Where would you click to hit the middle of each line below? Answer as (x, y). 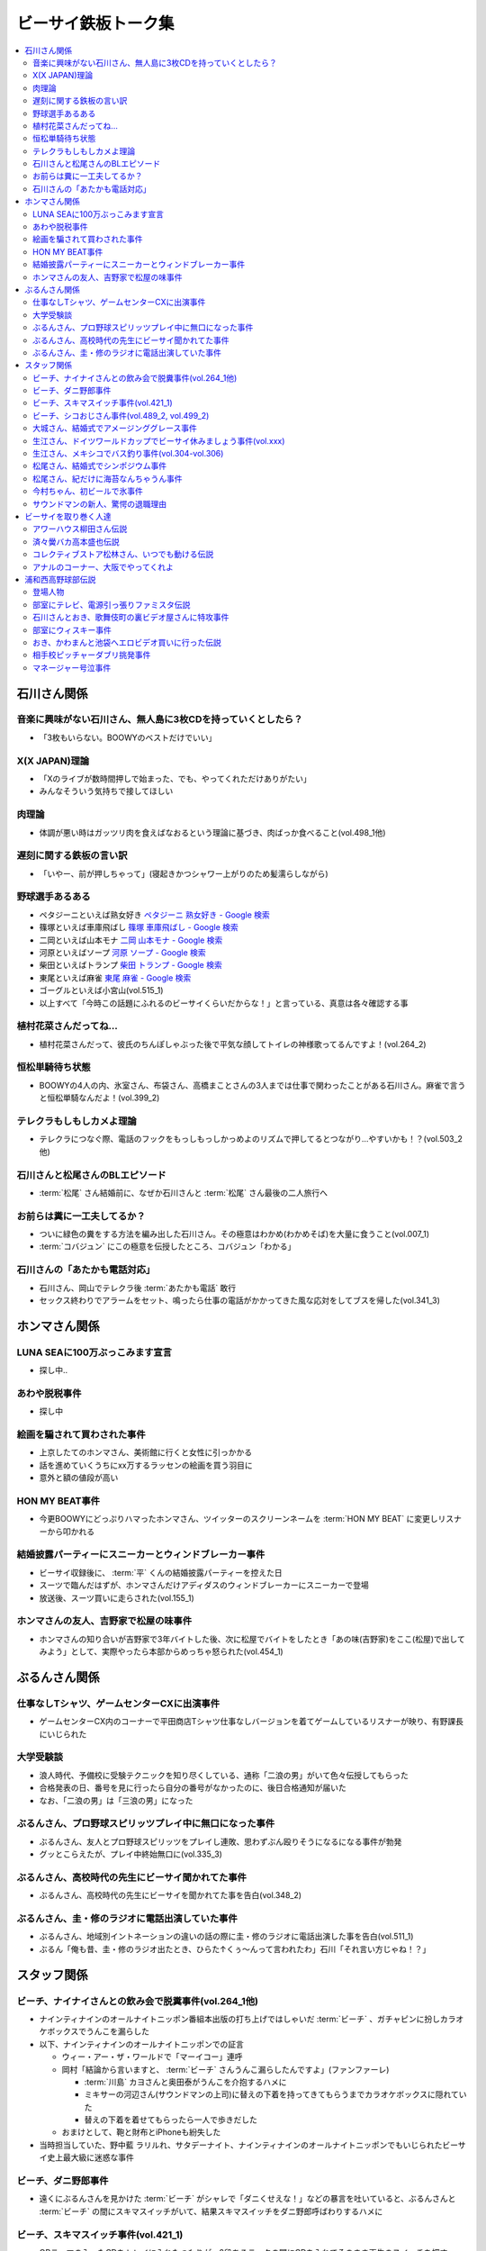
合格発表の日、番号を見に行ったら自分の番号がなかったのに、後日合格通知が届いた (193, 1788)
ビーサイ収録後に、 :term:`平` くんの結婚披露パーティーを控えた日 (161, 1572)
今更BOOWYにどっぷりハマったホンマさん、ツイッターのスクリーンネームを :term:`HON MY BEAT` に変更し (238, 1519)
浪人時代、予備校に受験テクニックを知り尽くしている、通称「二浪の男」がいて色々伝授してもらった (224, 1775)
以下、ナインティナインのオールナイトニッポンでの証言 (142, 2044)
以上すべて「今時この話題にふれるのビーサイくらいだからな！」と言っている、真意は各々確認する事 (224, 1003)
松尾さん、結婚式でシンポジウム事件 (99, 466)
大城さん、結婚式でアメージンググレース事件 (115, 429)
